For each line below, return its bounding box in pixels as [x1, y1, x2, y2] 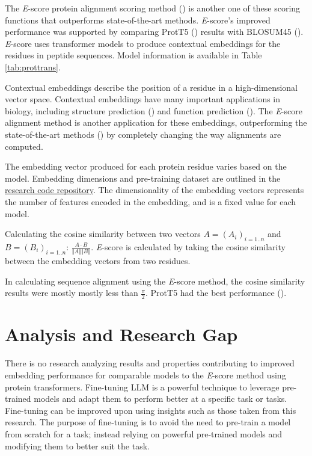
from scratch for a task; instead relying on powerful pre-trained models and [5, 427, 283, 440]
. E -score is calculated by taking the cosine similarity [91, 240, 286, 253]
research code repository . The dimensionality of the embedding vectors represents [5, 183, 304, 196]
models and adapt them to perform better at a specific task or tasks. [34, 392, 287, 405]
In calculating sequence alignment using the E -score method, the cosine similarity [5, 274, 305, 287]
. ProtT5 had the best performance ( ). [145, 286, 287, 299]
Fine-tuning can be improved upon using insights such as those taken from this [5, 404, 296, 416]
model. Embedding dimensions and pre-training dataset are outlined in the [5, 171, 281, 184]
